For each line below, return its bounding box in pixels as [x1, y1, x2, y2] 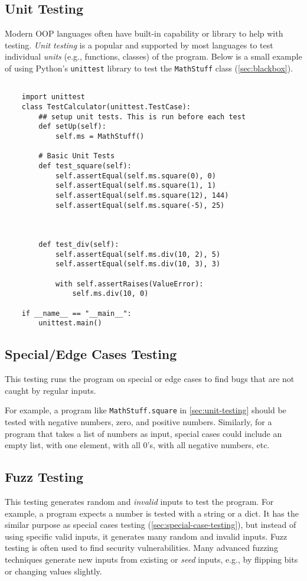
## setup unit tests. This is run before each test [38, 112, 246, 121]
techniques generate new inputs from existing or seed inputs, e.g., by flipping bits [5, 553, 298, 566]
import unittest [21, 93, 86, 102]
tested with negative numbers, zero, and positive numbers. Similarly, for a [5, 416, 272, 428]
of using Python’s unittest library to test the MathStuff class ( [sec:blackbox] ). [5, 61, 293, 74]
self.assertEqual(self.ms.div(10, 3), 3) [55, 260, 221, 269]
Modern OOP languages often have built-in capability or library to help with [5, 27, 283, 40]
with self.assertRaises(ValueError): [55, 279, 204, 288]
